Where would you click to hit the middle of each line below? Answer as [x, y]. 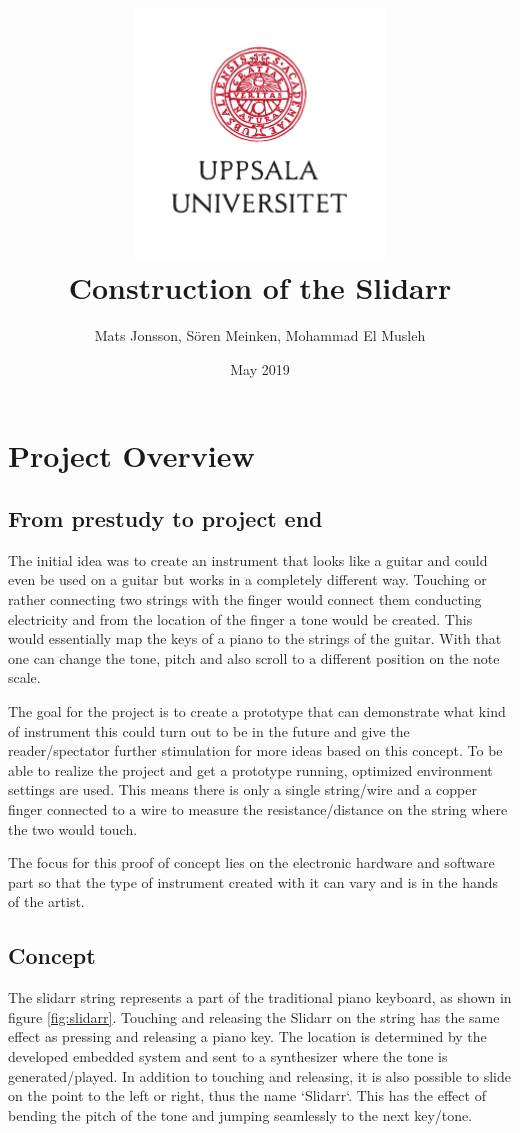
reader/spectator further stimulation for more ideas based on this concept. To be [255, 750]
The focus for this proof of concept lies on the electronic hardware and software [251, 862]
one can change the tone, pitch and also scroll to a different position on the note [254, 657]
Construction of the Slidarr [260, 287]
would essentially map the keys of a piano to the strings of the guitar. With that [255, 638]
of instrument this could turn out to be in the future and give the [209, 730]
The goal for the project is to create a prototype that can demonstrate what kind [257, 711]
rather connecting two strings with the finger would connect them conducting [245, 599]
